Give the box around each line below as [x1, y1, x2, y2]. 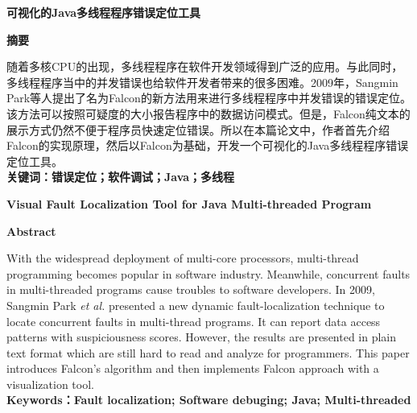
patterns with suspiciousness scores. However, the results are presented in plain [6, 328, 397, 345]
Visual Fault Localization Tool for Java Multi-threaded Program [6, 195, 372, 212]
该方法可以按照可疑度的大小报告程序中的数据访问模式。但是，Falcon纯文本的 [6, 105, 411, 122]
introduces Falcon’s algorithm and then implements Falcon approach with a [6, 360, 379, 377]
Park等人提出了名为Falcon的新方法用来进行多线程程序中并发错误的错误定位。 [6, 89, 411, 106]
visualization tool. [6, 375, 94, 392]
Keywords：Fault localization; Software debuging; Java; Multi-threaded [6, 391, 411, 408]
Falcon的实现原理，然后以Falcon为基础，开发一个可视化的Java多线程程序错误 [6, 137, 409, 154]
